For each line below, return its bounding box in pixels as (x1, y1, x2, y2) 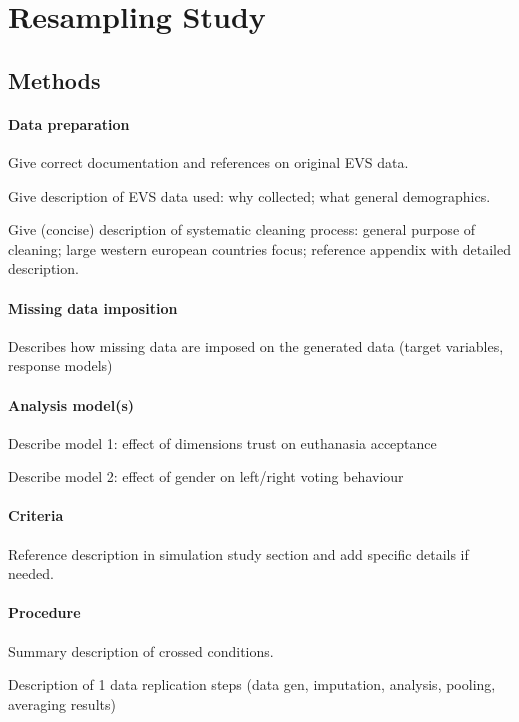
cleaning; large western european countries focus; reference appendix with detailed (8, 238, 511, 259)
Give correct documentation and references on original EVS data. (8, 151, 409, 172)
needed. (8, 563, 54, 584)
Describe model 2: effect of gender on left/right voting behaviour (8, 466, 404, 487)
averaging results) (8, 693, 116, 714)
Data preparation (8, 113, 130, 134)
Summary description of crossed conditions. (8, 640, 274, 661)
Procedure (8, 602, 81, 623)
